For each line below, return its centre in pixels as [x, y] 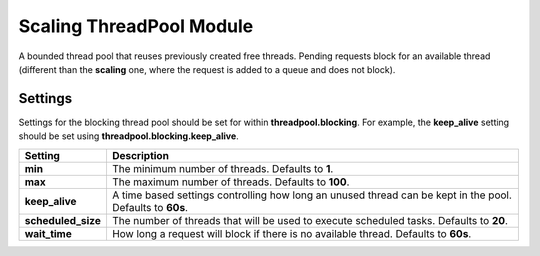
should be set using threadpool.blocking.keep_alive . [128, 136]
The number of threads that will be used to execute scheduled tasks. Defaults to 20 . [310, 220]
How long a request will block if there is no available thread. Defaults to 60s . [291, 233]
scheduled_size [63, 220]
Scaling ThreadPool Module [136, 26]
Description [140, 155]
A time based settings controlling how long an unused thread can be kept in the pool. [311, 195]
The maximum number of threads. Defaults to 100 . [230, 182]
